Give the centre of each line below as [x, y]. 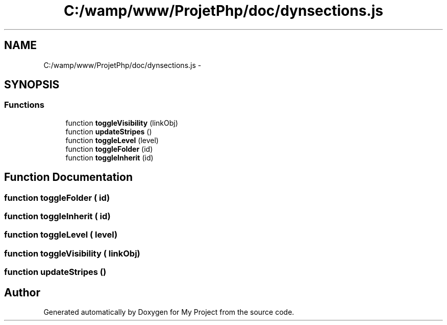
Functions [24, 105]
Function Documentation [68, 177]
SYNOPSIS [32, 85]
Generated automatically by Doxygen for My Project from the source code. [169, 312]
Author [22, 292]
